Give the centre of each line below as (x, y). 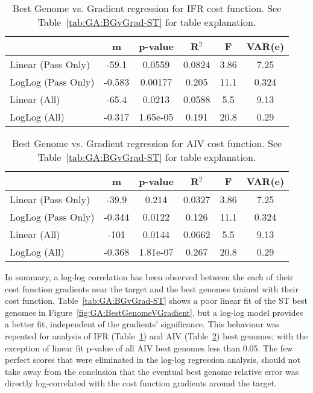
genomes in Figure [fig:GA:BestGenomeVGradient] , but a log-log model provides (154, 312)
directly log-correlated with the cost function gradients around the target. (141, 383)
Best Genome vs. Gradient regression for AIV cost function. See (147, 143)
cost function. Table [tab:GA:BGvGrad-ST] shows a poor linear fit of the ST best (156, 300)
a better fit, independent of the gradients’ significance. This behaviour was (142, 324)
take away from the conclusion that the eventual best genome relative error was (152, 371)
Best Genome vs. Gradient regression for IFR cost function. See (147, 8)
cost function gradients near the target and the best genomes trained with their (152, 288)
